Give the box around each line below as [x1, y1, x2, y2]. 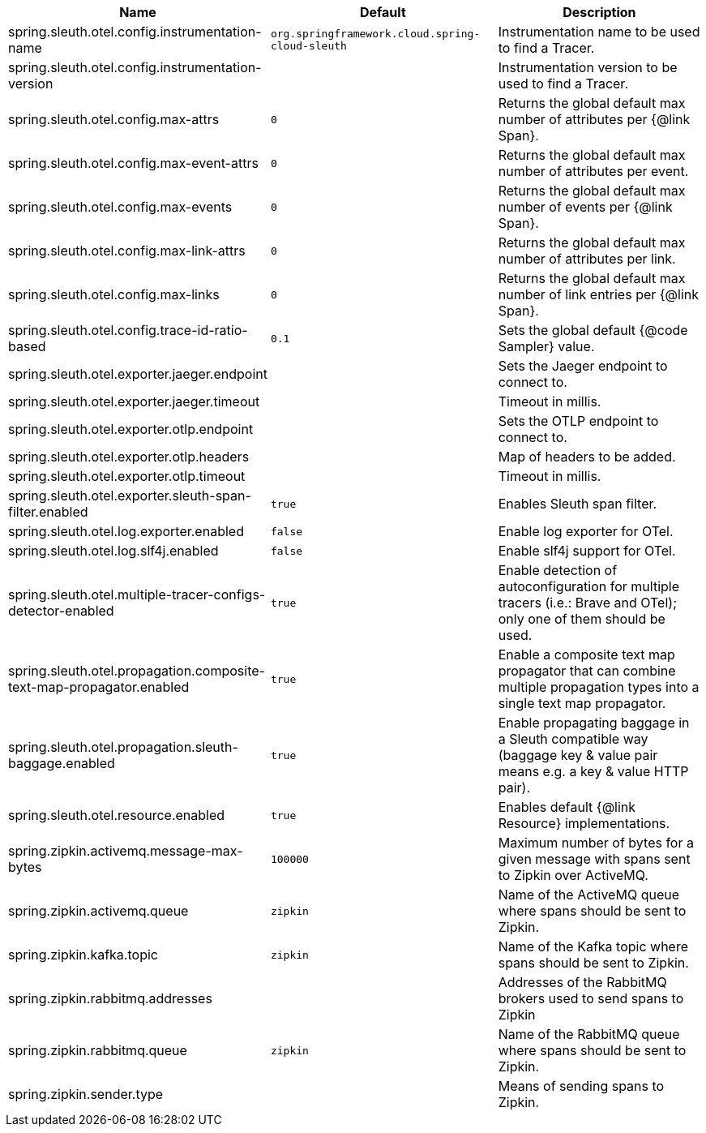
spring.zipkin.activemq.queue [8, 903, 189, 919]
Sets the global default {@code [498, 322, 688, 338]
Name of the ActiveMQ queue [498, 886, 679, 903]
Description [563, 4, 636, 20]
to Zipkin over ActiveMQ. [498, 867, 648, 883]
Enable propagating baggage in [498, 715, 690, 731]
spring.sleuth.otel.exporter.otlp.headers [8, 448, 250, 465]
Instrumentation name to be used [498, 24, 700, 40]
